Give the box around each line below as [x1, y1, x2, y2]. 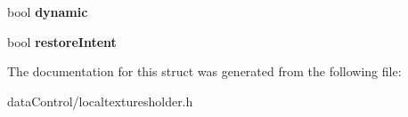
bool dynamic [7, 3, 88, 20]
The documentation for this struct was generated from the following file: [7, 62, 402, 81]
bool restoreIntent [7, 32, 117, 51]
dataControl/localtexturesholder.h [7, 91, 193, 110]
